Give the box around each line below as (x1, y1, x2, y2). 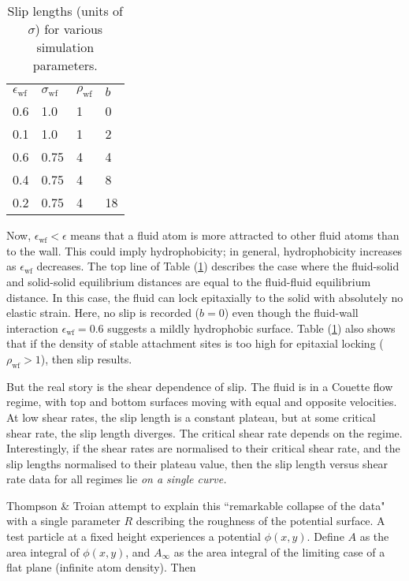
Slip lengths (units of (7, 2, 124, 20)
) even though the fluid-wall (224, 304, 359, 321)
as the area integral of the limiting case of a (173, 543, 385, 560)
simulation (36, 38, 95, 56)
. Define (307, 528, 344, 545)
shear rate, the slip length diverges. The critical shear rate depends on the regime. (6, 424, 403, 441)
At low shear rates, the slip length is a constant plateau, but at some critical (6, 408, 376, 425)
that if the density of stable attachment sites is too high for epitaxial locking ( (6, 335, 384, 352)
